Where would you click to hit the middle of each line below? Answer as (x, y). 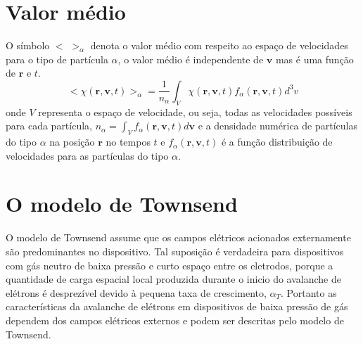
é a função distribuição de (277, 142)
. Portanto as (309, 292)
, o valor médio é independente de (191, 59)
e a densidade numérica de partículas (278, 126)
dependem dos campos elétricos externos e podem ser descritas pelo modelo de (175, 320)
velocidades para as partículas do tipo (87, 155)
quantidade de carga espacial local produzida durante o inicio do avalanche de (173, 279)
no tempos (128, 142)
